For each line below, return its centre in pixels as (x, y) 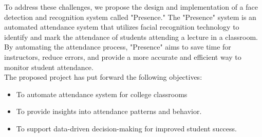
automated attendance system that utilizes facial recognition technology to (122, 27)
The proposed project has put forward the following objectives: (103, 77)
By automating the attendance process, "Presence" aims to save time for (118, 47)
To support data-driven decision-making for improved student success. (126, 128)
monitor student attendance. (49, 67)
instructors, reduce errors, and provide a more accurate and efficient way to (123, 56)
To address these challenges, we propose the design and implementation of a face (131, 7)
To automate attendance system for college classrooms (102, 94)
